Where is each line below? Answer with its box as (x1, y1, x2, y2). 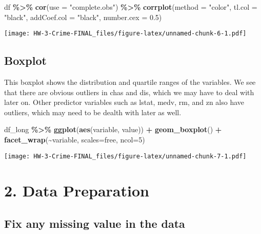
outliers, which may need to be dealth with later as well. (4, 106, 182, 117)
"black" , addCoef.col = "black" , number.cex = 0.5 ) (4, 11, 162, 22)
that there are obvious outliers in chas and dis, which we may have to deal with (4, 86, 254, 97)
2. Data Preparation (4, 180, 149, 201)
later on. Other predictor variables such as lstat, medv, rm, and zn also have (4, 97, 245, 107)
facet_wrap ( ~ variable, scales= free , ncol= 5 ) (4, 134, 145, 145)
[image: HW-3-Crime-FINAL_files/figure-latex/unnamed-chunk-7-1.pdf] (4, 152, 247, 160)
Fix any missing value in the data (4, 215, 185, 231)
